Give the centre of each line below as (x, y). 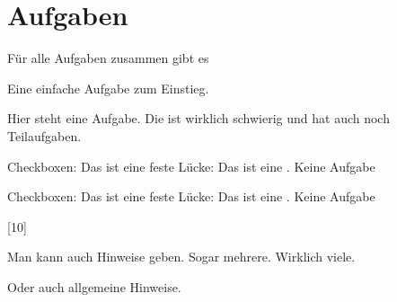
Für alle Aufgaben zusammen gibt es (108, 58)
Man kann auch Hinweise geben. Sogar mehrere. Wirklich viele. (181, 257)
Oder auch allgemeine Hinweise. (94, 286)
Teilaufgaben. (44, 135)
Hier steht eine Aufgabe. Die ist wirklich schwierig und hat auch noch (198, 118)
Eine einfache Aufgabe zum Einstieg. (108, 88)
